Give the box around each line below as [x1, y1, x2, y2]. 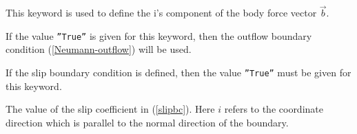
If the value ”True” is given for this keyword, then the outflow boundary [6, 28, 312, 43]
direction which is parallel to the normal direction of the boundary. [6, 115, 289, 129]
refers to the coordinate [224, 102, 323, 116]
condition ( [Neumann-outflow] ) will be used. [6, 42, 192, 56]
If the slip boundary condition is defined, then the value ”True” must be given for [6, 65, 351, 80]
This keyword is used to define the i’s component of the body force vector [6, 5, 317, 20]
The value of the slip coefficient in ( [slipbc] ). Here [6, 102, 215, 116]
